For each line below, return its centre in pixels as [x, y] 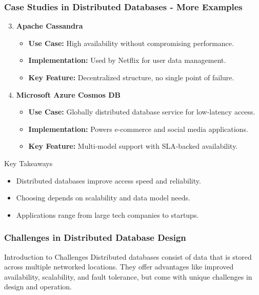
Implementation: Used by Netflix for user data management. [127, 60]
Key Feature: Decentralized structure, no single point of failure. [131, 77]
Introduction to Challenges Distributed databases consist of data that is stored [128, 256]
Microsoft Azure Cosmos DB [68, 94]
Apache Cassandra [49, 26]
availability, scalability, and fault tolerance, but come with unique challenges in [128, 276]
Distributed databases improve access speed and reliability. [108, 180]
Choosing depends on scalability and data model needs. [103, 198]
